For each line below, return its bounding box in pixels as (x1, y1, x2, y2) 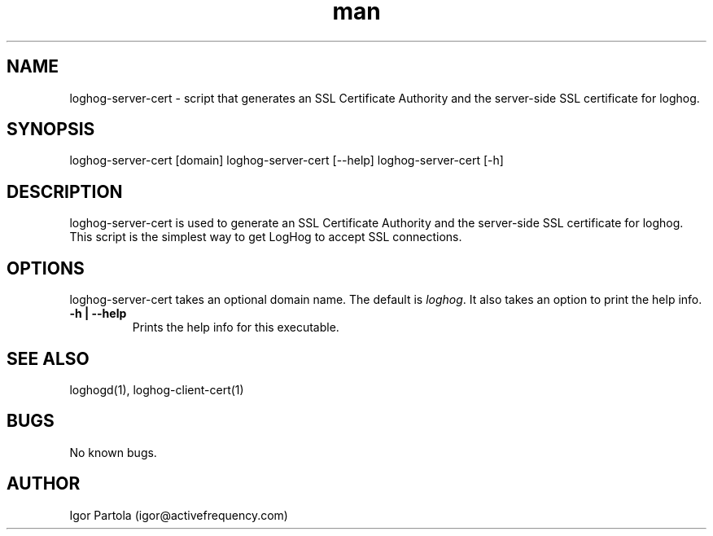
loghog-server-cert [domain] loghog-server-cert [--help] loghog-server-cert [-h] (69, 153, 504, 168)
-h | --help (69, 306, 127, 321)
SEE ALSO (7, 348, 90, 369)
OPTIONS (7, 257, 85, 279)
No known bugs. (69, 445, 157, 459)
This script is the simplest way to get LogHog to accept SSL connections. (69, 230, 462, 244)
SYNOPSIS (7, 119, 95, 140)
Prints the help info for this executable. (132, 320, 339, 335)
